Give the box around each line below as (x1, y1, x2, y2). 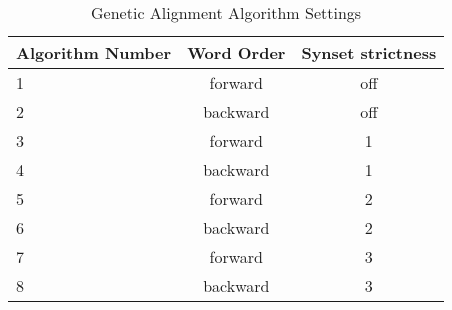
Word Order (187, 41, 286, 64)
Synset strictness (301, 41, 437, 64)
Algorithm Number (16, 41, 172, 64)
